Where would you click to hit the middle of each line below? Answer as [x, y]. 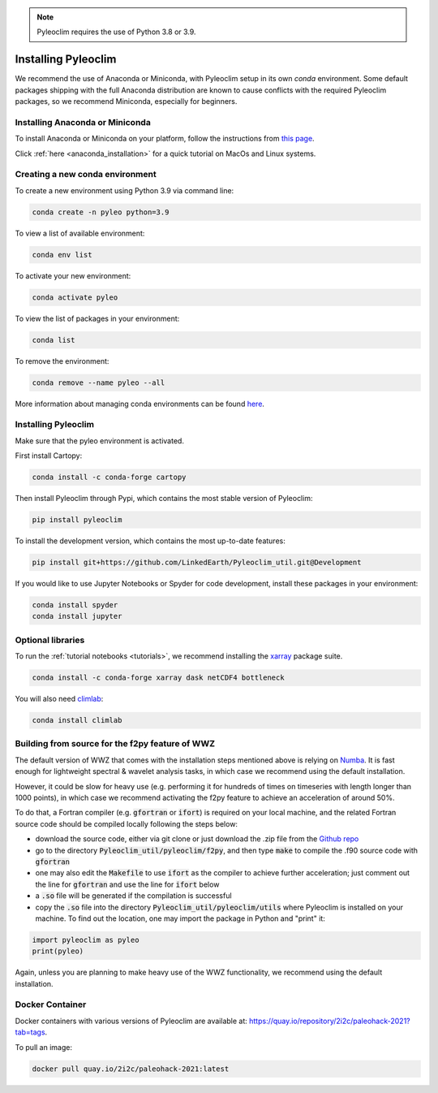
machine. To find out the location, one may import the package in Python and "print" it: [180, 918]
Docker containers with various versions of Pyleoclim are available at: [131, 1021]
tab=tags [30, 1032]
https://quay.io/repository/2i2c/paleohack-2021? [329, 1021]
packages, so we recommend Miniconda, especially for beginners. [126, 102]
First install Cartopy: [49, 456]
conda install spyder [75, 605]
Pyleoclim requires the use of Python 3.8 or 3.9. [116, 32]
